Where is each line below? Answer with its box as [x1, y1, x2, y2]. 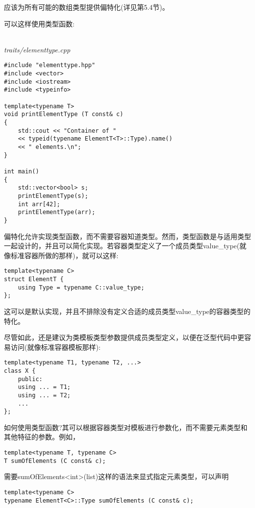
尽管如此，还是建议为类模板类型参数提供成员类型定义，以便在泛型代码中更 [4, 332, 244, 342]
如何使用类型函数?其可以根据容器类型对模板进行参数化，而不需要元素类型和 [4, 422, 248, 432]
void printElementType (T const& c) [4, 111, 124, 118]
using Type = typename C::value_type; [18, 284, 145, 291]
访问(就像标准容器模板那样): [10, 341, 101, 352]
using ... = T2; [18, 391, 71, 399]
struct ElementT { [4, 275, 64, 283]
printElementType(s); [18, 192, 88, 199]
